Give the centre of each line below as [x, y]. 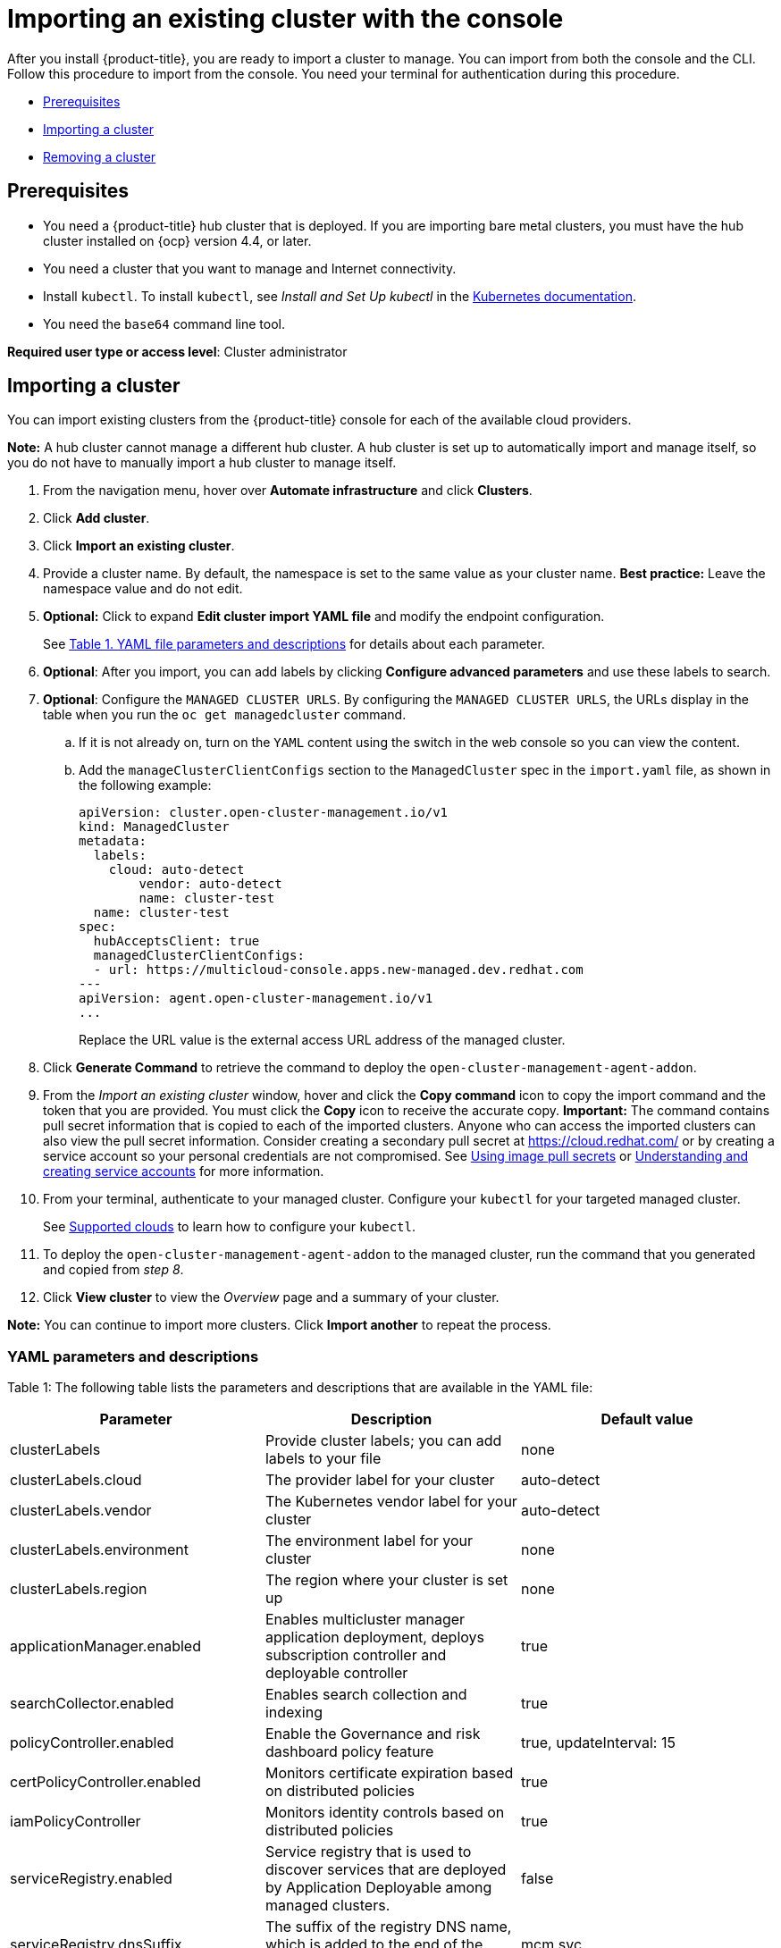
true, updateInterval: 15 [598, 1743]
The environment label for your [369, 1541]
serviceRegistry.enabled [91, 1879]
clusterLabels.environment [99, 1550]
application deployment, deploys [374, 1637]
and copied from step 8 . [113, 1270]
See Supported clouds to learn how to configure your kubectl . [230, 1227]
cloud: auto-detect [176, 870]
